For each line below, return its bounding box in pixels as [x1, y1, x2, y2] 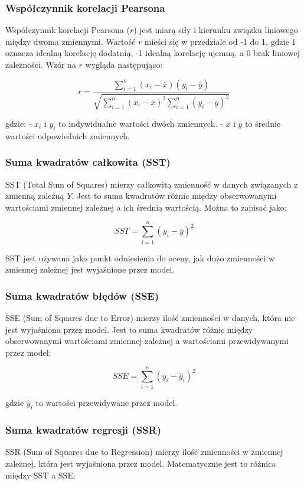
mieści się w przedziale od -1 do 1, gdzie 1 [144, 35, 296, 47]
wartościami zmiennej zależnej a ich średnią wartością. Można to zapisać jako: [5, 201, 287, 213]
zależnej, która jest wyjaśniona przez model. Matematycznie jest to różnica [5, 457, 276, 470]
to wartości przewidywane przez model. [35, 396, 178, 409]
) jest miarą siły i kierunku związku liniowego [133, 24, 298, 36]
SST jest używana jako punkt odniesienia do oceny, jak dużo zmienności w [5, 251, 275, 264]
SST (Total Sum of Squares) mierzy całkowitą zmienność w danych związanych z [5, 178, 298, 190]
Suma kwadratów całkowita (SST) [5, 155, 171, 169]
